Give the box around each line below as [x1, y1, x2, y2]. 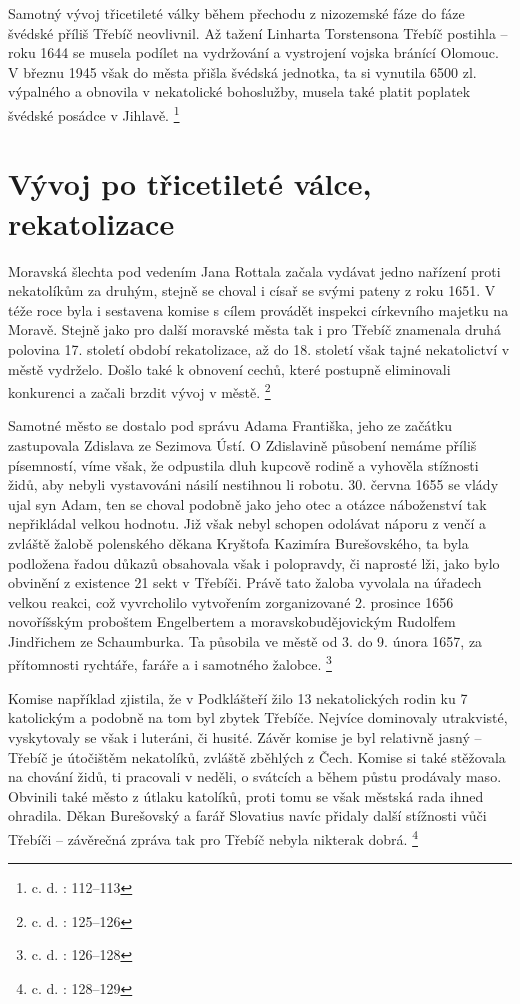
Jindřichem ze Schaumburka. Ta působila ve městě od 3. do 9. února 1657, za [8, 630, 483, 651]
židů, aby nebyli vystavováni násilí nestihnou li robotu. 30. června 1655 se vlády [8, 474, 499, 495]
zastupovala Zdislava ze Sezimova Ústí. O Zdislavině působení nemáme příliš [8, 434, 477, 455]
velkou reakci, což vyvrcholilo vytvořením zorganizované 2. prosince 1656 [8, 591, 454, 612]
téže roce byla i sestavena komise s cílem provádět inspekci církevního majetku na [8, 299, 509, 320]
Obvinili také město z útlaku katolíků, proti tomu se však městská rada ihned [8, 785, 484, 806]
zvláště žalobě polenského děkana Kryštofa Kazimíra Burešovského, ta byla [8, 532, 469, 553]
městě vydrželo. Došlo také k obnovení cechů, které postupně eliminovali [8, 358, 451, 379]
